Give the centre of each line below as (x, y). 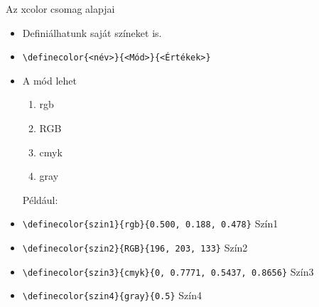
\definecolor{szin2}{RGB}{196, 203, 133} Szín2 (135, 248)
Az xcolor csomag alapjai (60, 9)
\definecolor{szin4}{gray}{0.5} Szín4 (112, 295)
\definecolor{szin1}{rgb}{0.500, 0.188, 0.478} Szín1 (150, 223)
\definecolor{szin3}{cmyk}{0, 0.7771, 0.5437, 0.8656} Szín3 (168, 271)
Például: (40, 199)
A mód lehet (50, 80)
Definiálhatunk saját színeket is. (92, 32)
